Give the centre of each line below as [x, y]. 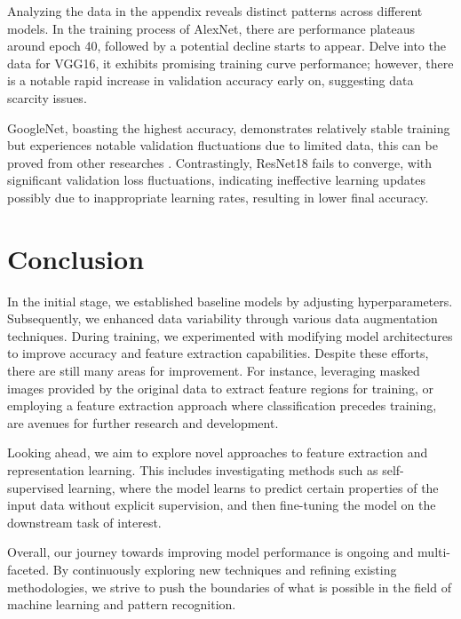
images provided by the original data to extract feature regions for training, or [221, 388]
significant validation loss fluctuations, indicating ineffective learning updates [217, 180]
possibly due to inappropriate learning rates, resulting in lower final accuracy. [218, 197]
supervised [36, 487]
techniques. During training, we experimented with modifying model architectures [230, 335]
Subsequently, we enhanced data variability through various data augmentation [223, 318]
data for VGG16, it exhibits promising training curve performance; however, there [230, 63]
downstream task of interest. [84, 522]
